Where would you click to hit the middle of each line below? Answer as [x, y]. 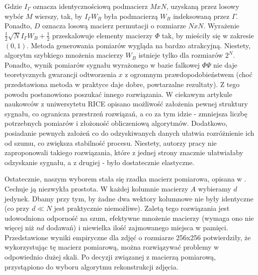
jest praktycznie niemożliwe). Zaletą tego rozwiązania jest [142, 208]
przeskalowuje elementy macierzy [103, 35]
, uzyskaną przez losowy [203, 6]
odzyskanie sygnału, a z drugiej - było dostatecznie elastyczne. [99, 162]
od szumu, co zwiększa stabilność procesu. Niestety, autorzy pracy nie [111, 142]
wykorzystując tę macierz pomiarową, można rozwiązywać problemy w [112, 247]
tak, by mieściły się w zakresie [208, 35]
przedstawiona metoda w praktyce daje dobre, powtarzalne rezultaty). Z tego [122, 84]
